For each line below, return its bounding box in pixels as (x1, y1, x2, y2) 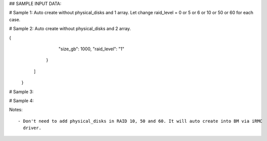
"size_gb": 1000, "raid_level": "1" (58, 46, 124, 52)
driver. (23, 125, 41, 131)
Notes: (9, 106, 23, 113)
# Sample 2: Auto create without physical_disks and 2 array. (9, 26, 131, 32)
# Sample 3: (9, 89, 34, 95)
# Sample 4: (9, 98, 34, 104)
